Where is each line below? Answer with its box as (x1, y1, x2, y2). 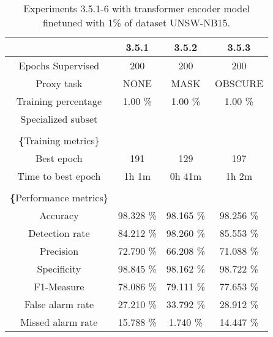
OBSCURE (214, 76, 263, 90)
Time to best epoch (17, 169, 101, 183)
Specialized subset (20, 112, 98, 126)
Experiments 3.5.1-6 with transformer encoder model (23, 1, 250, 15)
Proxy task (36, 76, 83, 90)
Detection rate (28, 226, 90, 240)
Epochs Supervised (18, 58, 100, 72)
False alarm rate (24, 297, 94, 311)
